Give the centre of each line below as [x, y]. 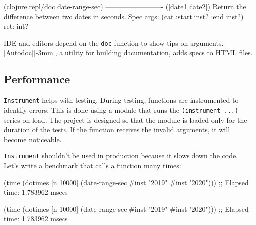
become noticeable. [33, 139]
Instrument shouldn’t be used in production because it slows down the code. [121, 156]
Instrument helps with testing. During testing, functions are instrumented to [121, 100]
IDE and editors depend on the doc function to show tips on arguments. [114, 42]
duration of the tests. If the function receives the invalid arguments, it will [117, 129]
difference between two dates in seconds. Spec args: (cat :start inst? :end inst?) [124, 16]
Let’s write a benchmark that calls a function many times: [93, 165]
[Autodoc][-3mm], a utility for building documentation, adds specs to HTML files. [128, 52]
